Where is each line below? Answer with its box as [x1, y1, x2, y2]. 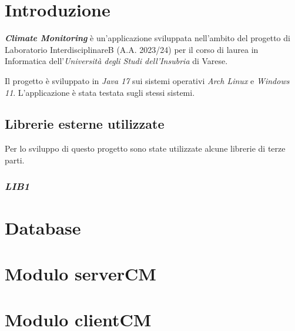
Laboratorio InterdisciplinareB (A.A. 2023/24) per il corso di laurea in [5, 43, 259, 55]
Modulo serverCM [5, 261, 156, 285]
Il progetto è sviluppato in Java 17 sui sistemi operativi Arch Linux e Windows [5, 74, 290, 86]
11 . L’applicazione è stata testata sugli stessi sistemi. [5, 86, 195, 98]
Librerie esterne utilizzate [5, 115, 165, 133]
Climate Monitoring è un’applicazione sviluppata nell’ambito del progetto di [5, 32, 290, 44]
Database [5, 215, 81, 239]
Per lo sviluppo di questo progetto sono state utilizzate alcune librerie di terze [5, 142, 286, 155]
